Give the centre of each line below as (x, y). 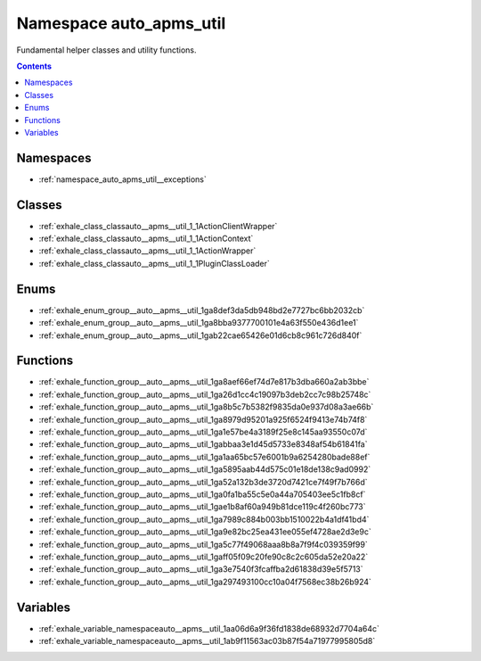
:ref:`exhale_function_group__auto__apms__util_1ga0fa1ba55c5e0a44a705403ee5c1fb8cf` (202, 494)
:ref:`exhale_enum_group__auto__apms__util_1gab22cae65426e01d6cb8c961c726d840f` (200, 335)
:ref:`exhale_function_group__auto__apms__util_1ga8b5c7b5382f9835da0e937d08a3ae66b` (206, 407)
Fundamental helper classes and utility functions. (106, 50)
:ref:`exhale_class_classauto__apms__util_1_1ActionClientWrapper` (158, 226)
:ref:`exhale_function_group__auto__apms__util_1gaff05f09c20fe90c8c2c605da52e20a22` (204, 557)
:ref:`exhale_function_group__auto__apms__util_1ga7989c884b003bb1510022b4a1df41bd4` (204, 519)
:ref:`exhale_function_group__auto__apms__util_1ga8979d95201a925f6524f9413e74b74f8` (203, 419)
